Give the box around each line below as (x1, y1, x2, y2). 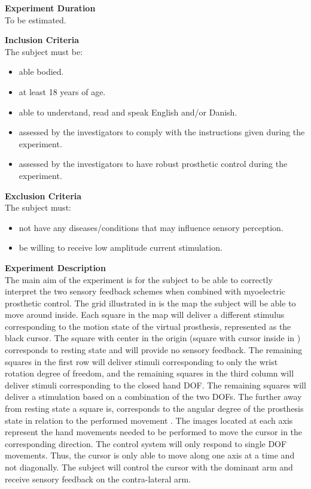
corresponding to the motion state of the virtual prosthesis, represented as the (5, 320, 291, 332)
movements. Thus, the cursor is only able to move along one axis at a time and (5, 449, 295, 461)
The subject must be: (5, 45, 83, 57)
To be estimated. (5, 13, 66, 26)
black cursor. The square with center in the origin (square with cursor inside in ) (5, 332, 301, 344)
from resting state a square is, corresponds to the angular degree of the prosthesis (5, 402, 304, 415)
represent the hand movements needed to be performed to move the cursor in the (5, 426, 303, 438)
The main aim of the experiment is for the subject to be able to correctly (5, 273, 273, 285)
